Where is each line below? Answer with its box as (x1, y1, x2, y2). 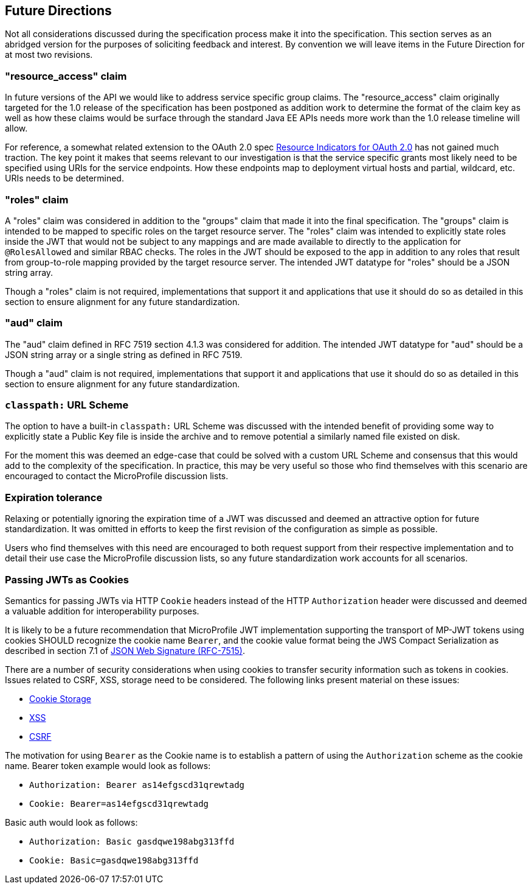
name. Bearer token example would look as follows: (5, 760, 211, 771)
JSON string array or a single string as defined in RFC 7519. (5, 349, 243, 360)
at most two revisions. (5, 49, 93, 60)
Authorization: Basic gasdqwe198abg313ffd (29, 836, 235, 846)
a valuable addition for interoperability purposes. (5, 605, 199, 616)
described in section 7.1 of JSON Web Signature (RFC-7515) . (5, 645, 246, 656)
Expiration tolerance (5, 491, 103, 504)
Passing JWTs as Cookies (5, 573, 129, 586)
